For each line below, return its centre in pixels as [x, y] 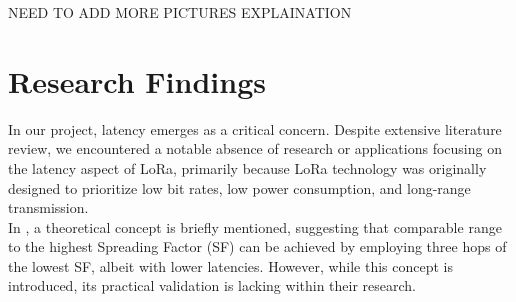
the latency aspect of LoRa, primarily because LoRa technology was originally [247, 167]
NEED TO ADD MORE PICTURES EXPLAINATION [180, 12]
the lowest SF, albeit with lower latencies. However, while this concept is [231, 265]
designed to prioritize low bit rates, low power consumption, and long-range [239, 187]
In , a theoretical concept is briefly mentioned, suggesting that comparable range [255, 226]
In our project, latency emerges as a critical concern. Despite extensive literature [255, 128]
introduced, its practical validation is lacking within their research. [212, 285]
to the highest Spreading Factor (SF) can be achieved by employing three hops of [257, 246]
